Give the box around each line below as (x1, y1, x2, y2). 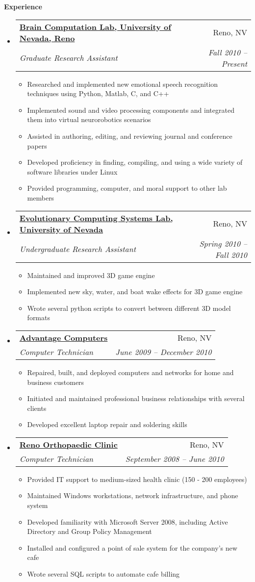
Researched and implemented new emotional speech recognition (27, 78, 218, 89)
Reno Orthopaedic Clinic (19, 438, 118, 450)
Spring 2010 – (199, 237, 247, 249)
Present (221, 57, 247, 69)
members (27, 192, 54, 202)
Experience (4, 1, 42, 11)
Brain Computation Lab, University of (19, 21, 171, 32)
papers (27, 140, 47, 151)
